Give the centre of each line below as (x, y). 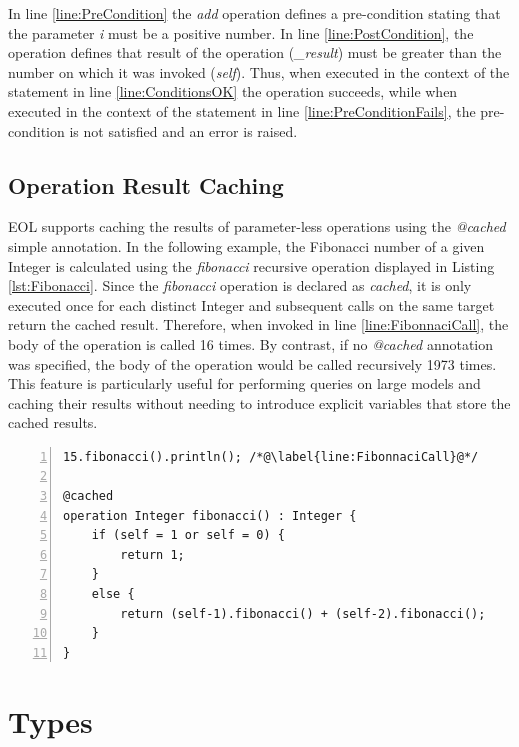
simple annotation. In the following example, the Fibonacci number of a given (246, 245)
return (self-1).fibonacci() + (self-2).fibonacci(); (303, 613)
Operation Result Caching (146, 184)
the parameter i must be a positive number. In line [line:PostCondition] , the (241, 32)
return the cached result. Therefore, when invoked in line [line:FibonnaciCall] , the (258, 324)
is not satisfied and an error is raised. (183, 130)
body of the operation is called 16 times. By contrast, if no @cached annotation (251, 343)
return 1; (152, 554)
